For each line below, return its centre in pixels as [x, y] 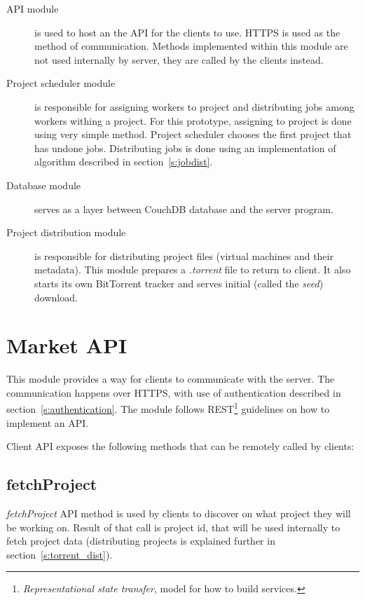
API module [33, 8]
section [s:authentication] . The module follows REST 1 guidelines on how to [168, 408]
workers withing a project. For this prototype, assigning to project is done [193, 120]
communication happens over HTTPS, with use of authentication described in [174, 392]
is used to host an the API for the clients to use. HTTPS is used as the [187, 32]
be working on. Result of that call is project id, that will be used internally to [173, 527]
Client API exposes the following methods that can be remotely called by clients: [180, 446]
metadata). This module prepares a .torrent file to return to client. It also [193, 270]
